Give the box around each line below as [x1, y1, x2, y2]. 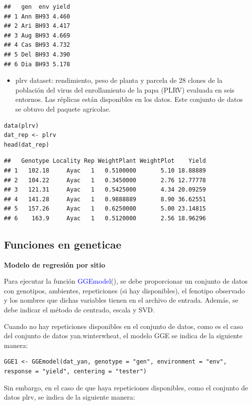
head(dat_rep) [4, 141, 50, 148]
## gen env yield [4, 3, 71, 10]
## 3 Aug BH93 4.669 [4, 32, 71, 39]
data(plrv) [4, 122, 39, 129]
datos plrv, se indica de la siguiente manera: [4, 392, 135, 402]
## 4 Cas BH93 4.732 [4, 41, 71, 49]
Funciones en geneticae [4, 236, 122, 251]
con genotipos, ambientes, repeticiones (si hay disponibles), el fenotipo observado [4, 285, 245, 295]
